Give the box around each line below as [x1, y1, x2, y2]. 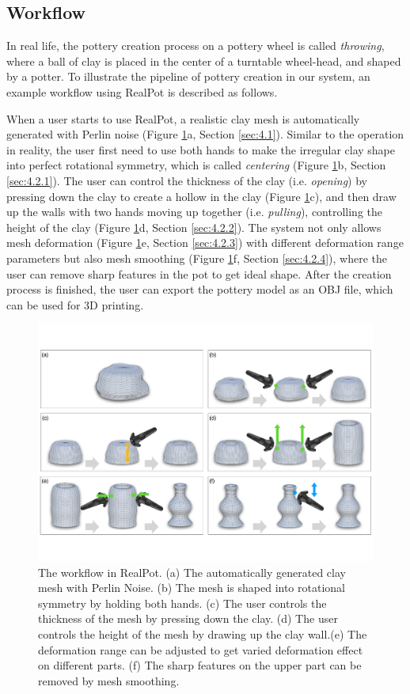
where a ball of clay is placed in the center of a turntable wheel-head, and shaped [6, 52, 401, 69]
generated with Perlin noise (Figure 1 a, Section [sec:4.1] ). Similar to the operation [6, 126, 404, 142]
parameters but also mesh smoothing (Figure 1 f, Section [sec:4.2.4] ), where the [6, 249, 388, 266]
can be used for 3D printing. [6, 296, 144, 313]
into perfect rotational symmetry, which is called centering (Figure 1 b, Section [6, 157, 386, 173]
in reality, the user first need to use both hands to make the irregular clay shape [6, 141, 396, 157]
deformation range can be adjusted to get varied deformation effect [38, 641, 363, 658]
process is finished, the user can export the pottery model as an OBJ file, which [6, 281, 393, 298]
